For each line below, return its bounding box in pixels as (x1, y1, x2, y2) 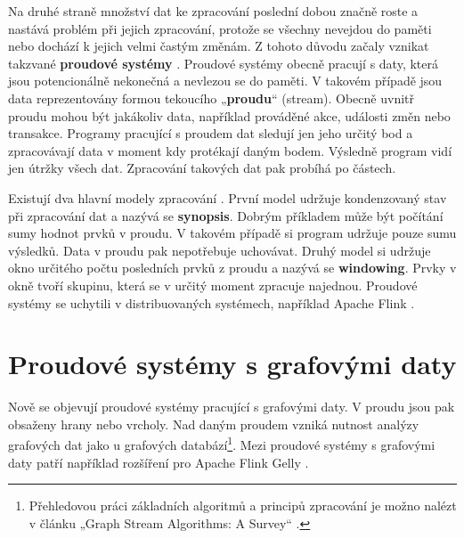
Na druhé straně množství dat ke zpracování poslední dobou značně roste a (8, 2, 419, 20)
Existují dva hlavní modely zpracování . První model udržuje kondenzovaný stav (8, 188, 447, 207)
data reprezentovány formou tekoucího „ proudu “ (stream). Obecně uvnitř (8, 88, 414, 107)
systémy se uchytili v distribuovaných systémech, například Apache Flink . (8, 293, 415, 312)
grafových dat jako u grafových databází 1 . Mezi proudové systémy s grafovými (8, 433, 436, 454)
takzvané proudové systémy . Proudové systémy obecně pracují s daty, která (8, 53, 438, 72)
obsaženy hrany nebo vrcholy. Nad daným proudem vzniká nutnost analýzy (8, 414, 419, 433)
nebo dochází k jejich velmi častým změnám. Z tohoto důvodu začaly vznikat (8, 37, 429, 55)
